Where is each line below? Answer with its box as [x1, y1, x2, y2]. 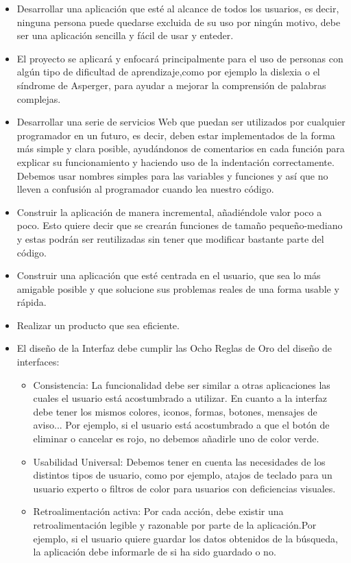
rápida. [16, 295, 47, 309]
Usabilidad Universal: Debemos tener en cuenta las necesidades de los [33, 454, 326, 468]
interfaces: [16, 355, 60, 369]
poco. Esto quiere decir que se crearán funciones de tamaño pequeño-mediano [16, 218, 343, 232]
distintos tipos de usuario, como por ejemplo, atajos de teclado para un [33, 468, 332, 482]
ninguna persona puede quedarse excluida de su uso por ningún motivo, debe [16, 14, 341, 29]
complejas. [16, 91, 61, 106]
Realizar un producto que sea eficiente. [16, 318, 180, 332]
